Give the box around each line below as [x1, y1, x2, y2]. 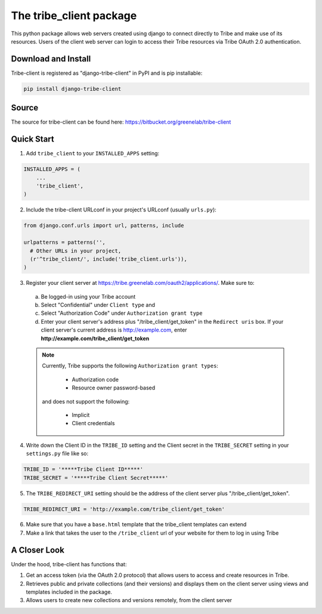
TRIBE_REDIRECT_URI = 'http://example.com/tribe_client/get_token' [23, 505, 225, 512]
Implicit [72, 411, 90, 418]
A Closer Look [11, 545, 65, 555]
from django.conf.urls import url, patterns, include [23, 222, 184, 229]
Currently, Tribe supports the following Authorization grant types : [42, 362, 219, 370]
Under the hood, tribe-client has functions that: [11, 560, 127, 567]
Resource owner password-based [72, 384, 156, 391]
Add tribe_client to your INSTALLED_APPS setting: [26, 150, 160, 157]
